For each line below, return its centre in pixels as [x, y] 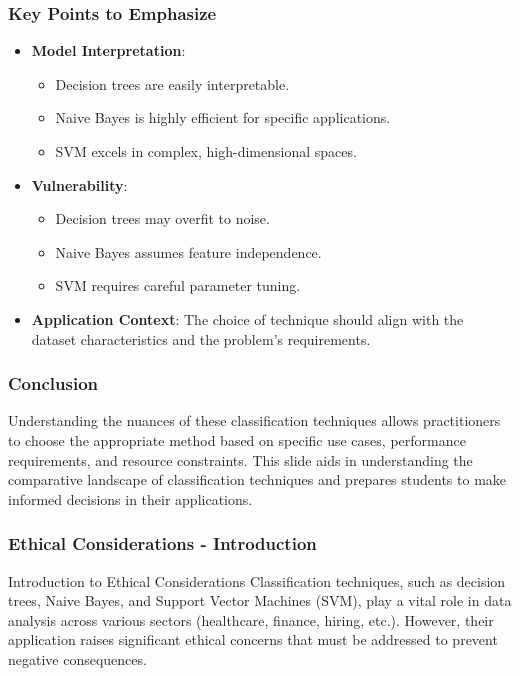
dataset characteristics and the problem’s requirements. [201, 338]
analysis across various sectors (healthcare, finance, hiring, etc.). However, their [251, 619]
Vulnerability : [79, 184]
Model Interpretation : [108, 50]
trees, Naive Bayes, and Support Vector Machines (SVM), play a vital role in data [260, 600]
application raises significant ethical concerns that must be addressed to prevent [253, 639]
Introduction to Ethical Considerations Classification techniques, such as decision [257, 580]
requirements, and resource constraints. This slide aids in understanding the [240, 459]
